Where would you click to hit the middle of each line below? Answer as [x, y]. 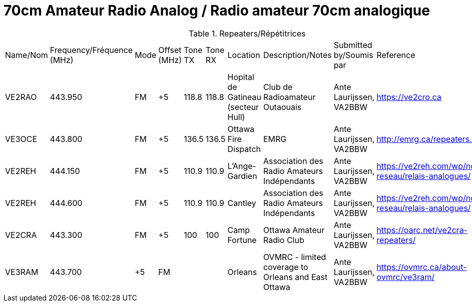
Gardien [242, 176]
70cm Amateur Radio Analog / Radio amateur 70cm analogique [217, 10]
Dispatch [244, 149]
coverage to [286, 267]
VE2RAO [21, 97]
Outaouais [282, 107]
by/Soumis [353, 55]
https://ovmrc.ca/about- [422, 267]
